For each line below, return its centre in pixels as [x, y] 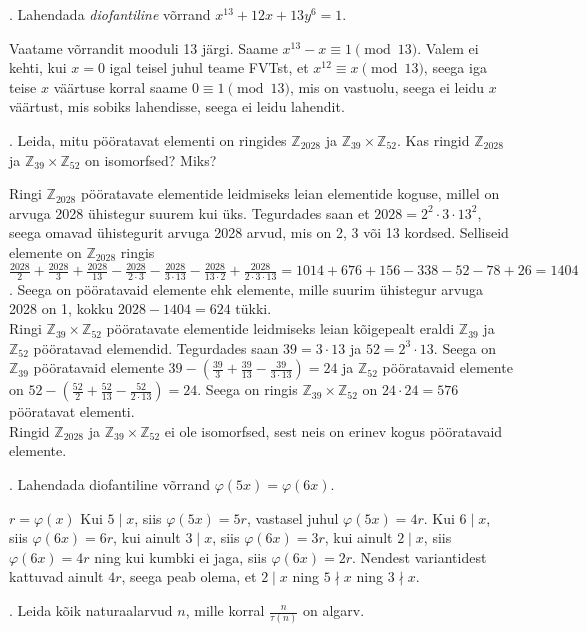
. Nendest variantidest [419, 556]
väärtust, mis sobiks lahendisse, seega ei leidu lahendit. [177, 106]
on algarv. [333, 610]
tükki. [253, 308]
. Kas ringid [433, 139]
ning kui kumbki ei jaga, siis [180, 556]
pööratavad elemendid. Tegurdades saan [156, 347]
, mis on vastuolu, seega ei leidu [387, 86]
